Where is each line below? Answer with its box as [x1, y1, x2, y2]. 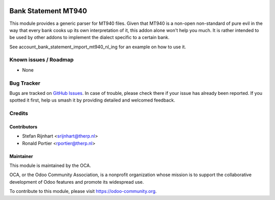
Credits [9, 110, 28, 117]
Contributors [9, 123, 38, 129]
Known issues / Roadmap [9, 56, 74, 63]
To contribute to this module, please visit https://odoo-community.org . [9, 188, 157, 194]
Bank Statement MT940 [9, 7, 88, 15]
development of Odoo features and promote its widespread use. [9, 179, 144, 185]
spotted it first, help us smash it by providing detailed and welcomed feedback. [9, 97, 175, 104]
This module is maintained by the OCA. [9, 162, 91, 169]
